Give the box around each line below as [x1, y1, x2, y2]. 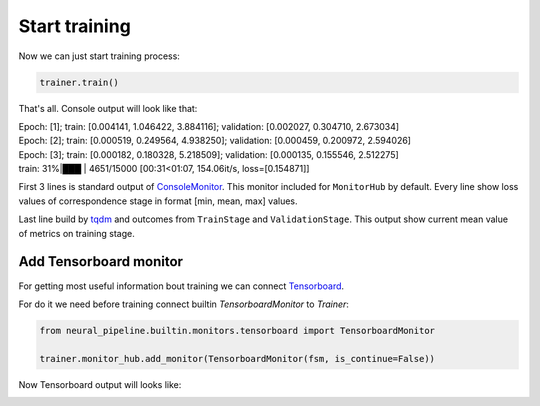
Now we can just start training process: [18, 50, 180, 62]
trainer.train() [39, 76, 120, 88]
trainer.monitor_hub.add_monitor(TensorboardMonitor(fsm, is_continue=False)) [39, 353, 435, 364]
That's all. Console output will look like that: [18, 102, 198, 114]
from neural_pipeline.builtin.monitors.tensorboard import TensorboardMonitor [39, 325, 435, 336]
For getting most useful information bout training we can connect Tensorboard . [18, 280, 345, 292]
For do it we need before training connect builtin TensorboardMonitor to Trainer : [18, 298, 350, 310]
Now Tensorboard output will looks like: [18, 378, 182, 390]
